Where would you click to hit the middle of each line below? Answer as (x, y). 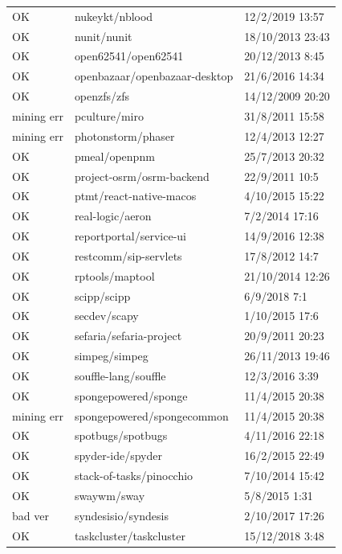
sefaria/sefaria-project (128, 336)
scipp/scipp (102, 295)
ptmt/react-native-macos (135, 196)
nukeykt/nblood (114, 16)
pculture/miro (109, 115)
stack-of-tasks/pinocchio (134, 476)
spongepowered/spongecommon (151, 415)
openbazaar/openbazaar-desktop (154, 76)
